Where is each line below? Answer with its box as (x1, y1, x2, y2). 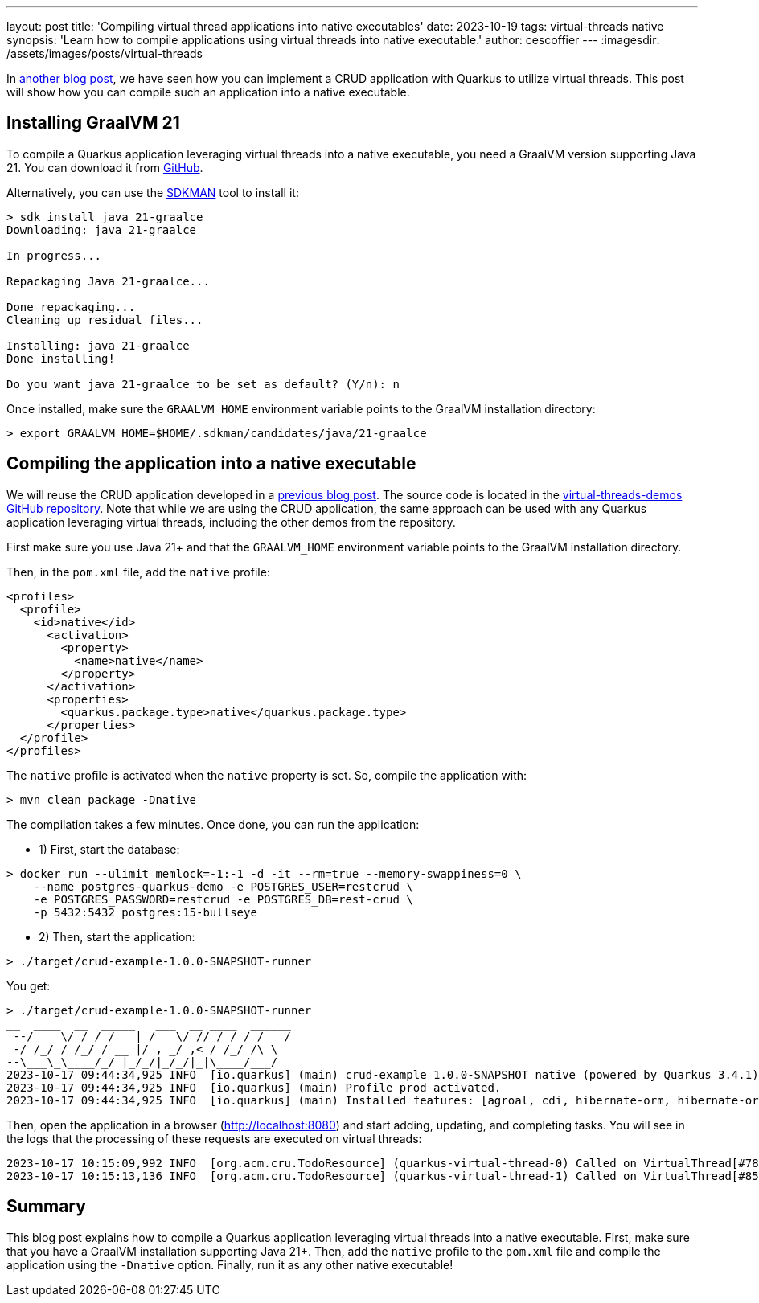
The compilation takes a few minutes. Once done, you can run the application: (6, 817, 420, 831)
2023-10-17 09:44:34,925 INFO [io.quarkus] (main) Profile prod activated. (6, 1080, 502, 1094)
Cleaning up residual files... (6, 313, 203, 326)
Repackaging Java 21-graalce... (6, 274, 210, 288)
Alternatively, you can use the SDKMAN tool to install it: (6, 185, 299, 199)
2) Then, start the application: (39, 929, 195, 944)
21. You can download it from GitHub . (6, 160, 203, 174)
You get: (6, 978, 51, 993)
